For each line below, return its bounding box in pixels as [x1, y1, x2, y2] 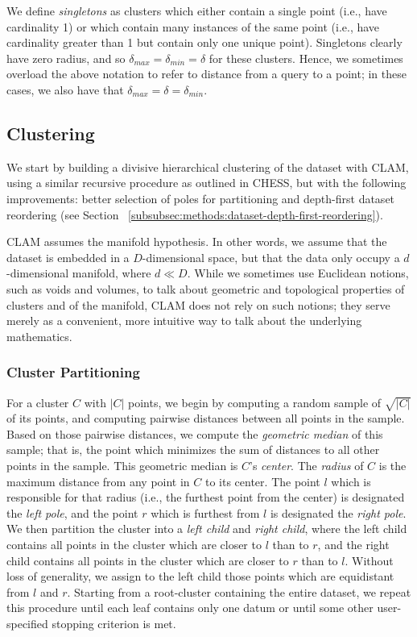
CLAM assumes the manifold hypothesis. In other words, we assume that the [6, 233, 387, 250]
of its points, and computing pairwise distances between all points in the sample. [6, 410, 405, 427]
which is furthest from [151, 504, 260, 521]
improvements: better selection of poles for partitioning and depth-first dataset [6, 189, 395, 206]
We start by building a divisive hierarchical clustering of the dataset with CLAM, [6, 158, 409, 175]
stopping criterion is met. [52, 615, 176, 631]
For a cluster [6, 393, 69, 410]
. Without [345, 552, 394, 568]
